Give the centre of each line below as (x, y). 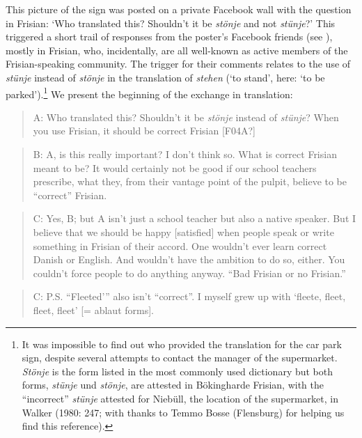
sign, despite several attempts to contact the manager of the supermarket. (180, 358)
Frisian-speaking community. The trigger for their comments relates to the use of (178, 64)
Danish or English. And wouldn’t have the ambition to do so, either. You (189, 259)
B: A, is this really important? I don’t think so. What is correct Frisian (185, 154)
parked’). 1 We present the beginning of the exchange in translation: (149, 93)
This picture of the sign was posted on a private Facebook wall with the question (179, 9)
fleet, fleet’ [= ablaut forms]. (93, 310)
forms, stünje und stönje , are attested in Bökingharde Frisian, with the (173, 385)
